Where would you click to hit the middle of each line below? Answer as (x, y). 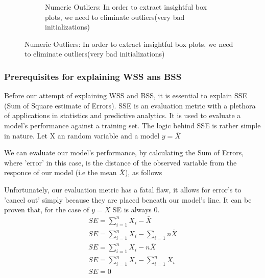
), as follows (143, 172)
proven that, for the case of (47, 210)
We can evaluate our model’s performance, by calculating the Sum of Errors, (124, 152)
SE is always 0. (136, 210)
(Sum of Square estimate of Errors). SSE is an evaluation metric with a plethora (130, 105)
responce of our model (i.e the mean (61, 172)
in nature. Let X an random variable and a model (82, 135)
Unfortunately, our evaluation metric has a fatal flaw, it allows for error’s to (123, 189)
